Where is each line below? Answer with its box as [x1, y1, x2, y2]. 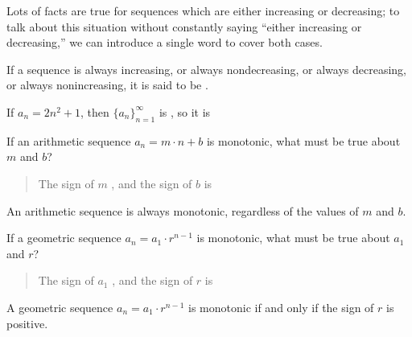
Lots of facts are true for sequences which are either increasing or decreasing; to [6, 2, 400, 18]
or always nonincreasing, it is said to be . [6, 76, 208, 93]
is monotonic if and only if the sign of [187, 298, 374, 315]
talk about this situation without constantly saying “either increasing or [6, 18, 362, 35]
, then [80, 103, 109, 120]
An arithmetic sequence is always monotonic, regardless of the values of [6, 202, 359, 219]
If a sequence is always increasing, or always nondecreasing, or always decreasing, [6, 60, 406, 77]
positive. [6, 314, 48, 331]
